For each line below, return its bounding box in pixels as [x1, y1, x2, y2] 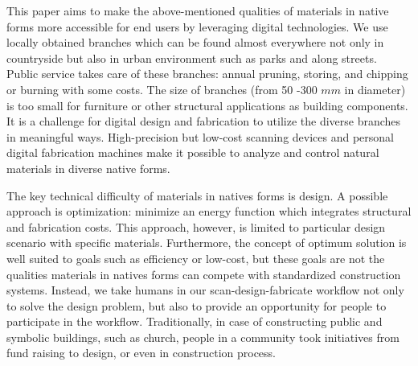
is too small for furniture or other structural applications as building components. [6, 97, 408, 113]
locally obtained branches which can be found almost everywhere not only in [6, 34, 384, 51]
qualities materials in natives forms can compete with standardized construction [6, 265, 401, 282]
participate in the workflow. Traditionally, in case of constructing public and [6, 313, 383, 330]
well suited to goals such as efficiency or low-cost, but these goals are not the [6, 249, 385, 266]
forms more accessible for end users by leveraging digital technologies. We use [6, 18, 388, 35]
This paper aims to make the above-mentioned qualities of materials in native [6, 2, 389, 19]
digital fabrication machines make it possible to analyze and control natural [6, 144, 379, 161]
